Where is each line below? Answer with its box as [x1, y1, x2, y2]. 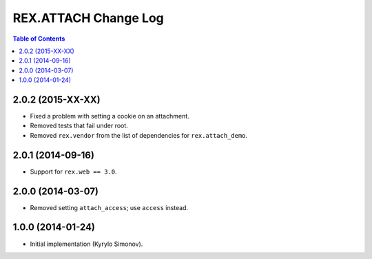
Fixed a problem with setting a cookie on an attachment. [30, 112, 189, 121]
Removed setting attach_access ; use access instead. [30, 203, 189, 211]
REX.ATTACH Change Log [12, 10, 165, 25]
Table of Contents [12, 34, 65, 43]
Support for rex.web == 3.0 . [30, 167, 117, 176]
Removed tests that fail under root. [30, 121, 129, 130]
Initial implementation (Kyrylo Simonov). [30, 240, 143, 248]
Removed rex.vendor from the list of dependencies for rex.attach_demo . [30, 131, 248, 139]
